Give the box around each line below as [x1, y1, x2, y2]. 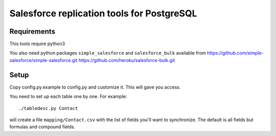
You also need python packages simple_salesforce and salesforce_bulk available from [9, 50, 206, 56]
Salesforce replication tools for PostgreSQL [9, 8, 197, 19]
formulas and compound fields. [9, 124, 76, 130]
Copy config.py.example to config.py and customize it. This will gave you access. [9, 84, 181, 90]
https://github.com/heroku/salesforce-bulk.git [78, 57, 175, 63]
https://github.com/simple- [207, 50, 264, 56]
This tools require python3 [9, 41, 65, 47]
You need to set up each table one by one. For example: [9, 94, 127, 100]
